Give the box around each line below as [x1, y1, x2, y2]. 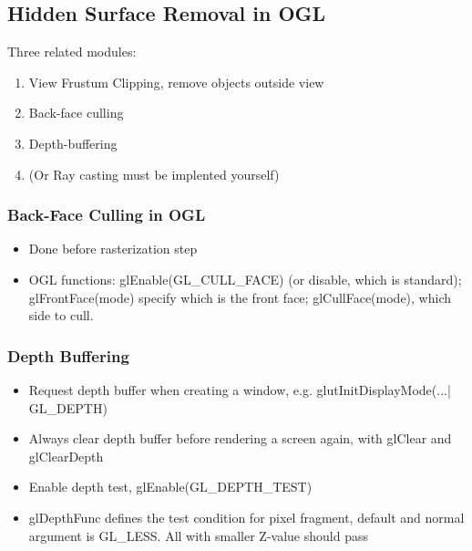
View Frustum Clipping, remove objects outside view [28, 72, 324, 91]
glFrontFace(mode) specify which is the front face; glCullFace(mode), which [28, 287, 452, 307]
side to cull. [28, 306, 94, 325]
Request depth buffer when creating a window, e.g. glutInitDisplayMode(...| [28, 379, 451, 399]
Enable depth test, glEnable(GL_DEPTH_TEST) [28, 477, 313, 496]
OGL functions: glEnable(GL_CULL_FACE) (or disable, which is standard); [28, 269, 462, 288]
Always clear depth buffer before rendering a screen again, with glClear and [28, 429, 452, 448]
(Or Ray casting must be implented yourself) [28, 164, 280, 183]
